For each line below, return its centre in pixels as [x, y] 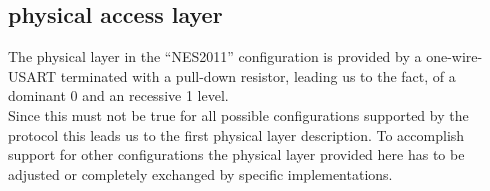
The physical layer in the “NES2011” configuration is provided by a [215, 56]
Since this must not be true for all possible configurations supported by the [238, 114]
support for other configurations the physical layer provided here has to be [236, 154]
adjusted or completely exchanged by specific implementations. [200, 173]
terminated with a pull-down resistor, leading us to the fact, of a [258, 75]
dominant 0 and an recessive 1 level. [118, 95]
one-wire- [454, 56]
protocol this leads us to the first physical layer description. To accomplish [236, 134]
